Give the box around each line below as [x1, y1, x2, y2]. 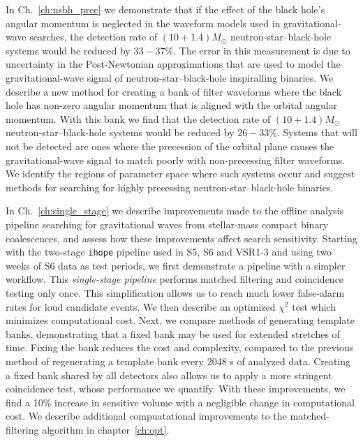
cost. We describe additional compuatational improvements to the [6, 408, 287, 423]
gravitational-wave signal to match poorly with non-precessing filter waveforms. [6, 152, 346, 167]
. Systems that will [276, 125, 357, 140]
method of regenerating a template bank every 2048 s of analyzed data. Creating [6, 353, 351, 368]
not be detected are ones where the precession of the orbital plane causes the [6, 138, 334, 153]
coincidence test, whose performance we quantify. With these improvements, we [6, 381, 346, 396]
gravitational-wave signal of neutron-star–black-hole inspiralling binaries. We [6, 70, 334, 84]
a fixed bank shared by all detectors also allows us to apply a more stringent [6, 367, 332, 382]
